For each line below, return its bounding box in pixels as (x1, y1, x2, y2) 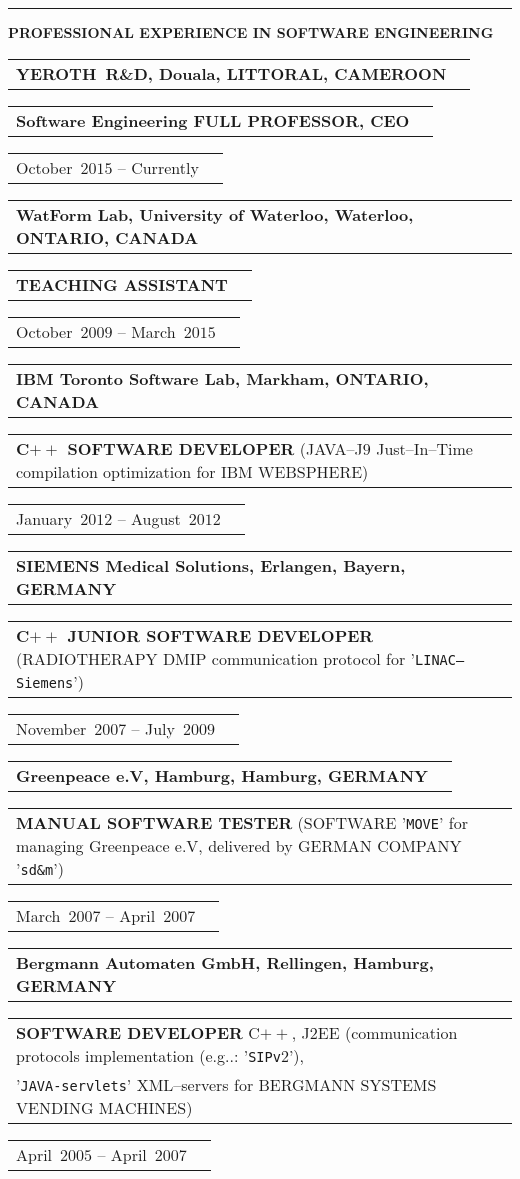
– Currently (117, 155, 199, 179)
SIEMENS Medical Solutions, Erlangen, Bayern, (16, 553, 406, 577)
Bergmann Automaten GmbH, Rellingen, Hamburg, (16, 950, 434, 974)
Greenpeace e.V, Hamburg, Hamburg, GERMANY (16, 763, 428, 787)
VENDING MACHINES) (16, 1095, 193, 1119)
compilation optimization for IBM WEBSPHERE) (16, 459, 369, 483)
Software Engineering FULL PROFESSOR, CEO (16, 108, 410, 132)
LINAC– (415, 651, 465, 668)
